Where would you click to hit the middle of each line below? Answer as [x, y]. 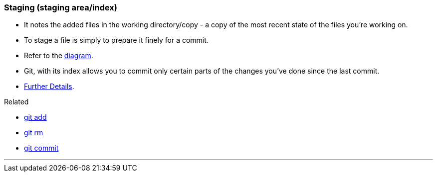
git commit [41, 148]
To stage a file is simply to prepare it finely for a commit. [116, 40]
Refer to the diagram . [59, 56]
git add [35, 117]
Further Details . [49, 87]
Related [16, 102]
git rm [34, 133]
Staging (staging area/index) [61, 7]
